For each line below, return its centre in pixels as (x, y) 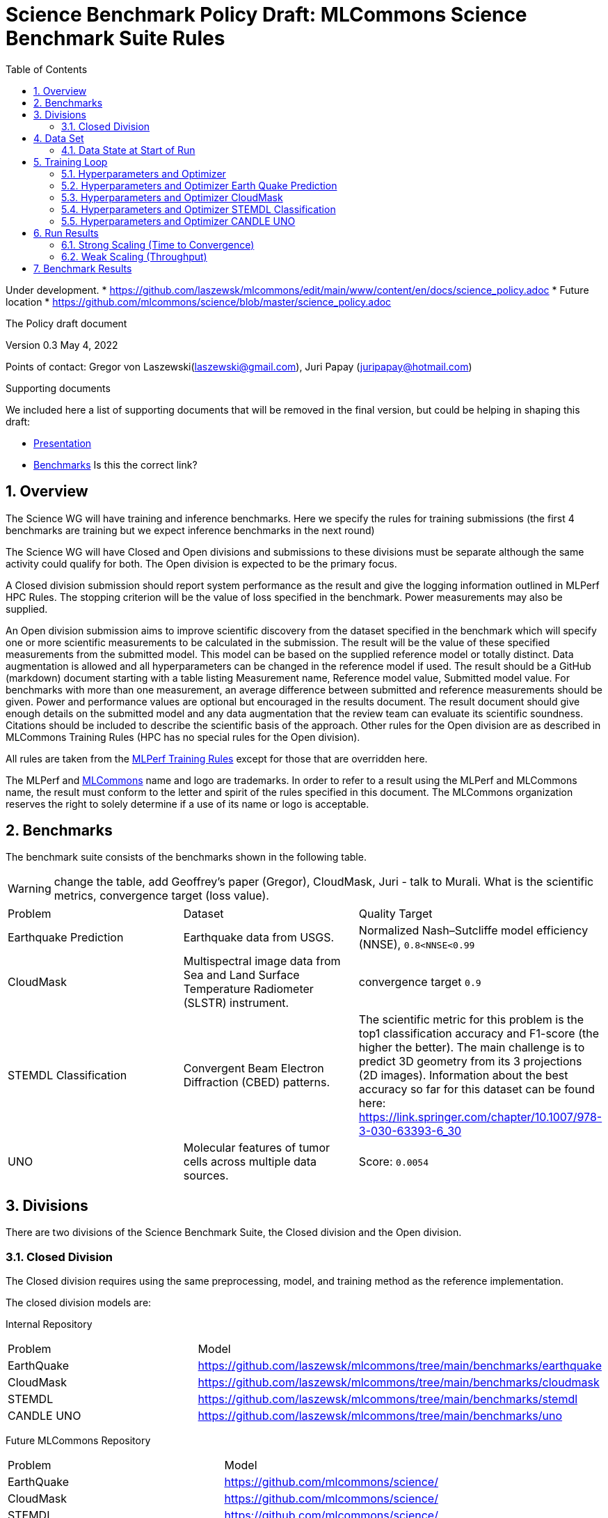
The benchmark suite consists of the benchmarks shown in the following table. (186, 857)
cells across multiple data (250, 1162)
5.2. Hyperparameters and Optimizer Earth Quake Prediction (199, 185)
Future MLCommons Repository (78, 1441)
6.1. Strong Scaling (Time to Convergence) (158, 244)
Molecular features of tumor (256, 1148)
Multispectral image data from (262, 961)
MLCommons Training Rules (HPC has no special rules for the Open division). (183, 737)
